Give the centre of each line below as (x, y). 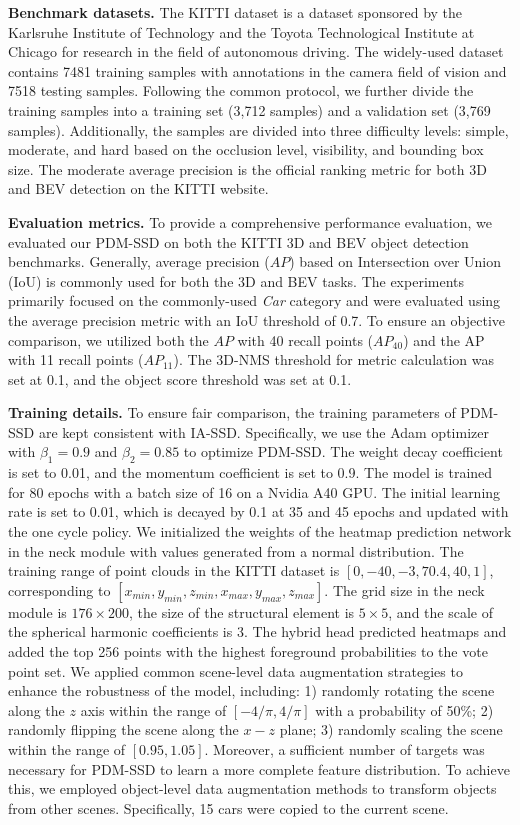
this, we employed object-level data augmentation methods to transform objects (252, 788)
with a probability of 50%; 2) (404, 709)
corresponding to (59, 589)
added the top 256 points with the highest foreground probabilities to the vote (248, 651)
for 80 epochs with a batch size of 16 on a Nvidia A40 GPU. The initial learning (254, 491)
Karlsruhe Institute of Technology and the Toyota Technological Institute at (241, 31)
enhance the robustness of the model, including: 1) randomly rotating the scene (251, 690)
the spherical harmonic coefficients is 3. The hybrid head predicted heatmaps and (257, 631)
